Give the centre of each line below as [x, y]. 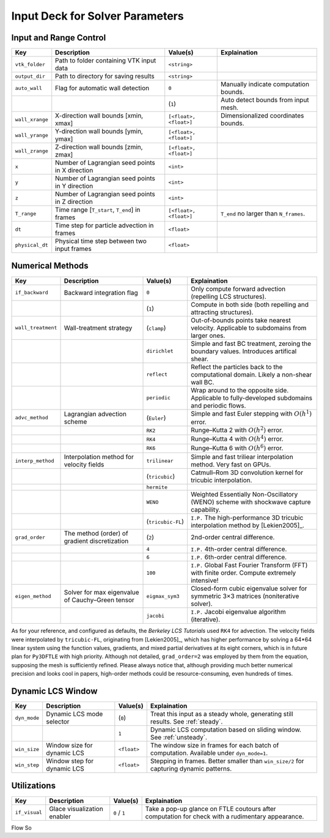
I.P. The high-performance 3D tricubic [247, 518]
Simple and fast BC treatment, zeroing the [251, 343]
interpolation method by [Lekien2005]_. [248, 525]
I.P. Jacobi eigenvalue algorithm [238, 612]
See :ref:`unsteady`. [179, 737]
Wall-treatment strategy [98, 327]
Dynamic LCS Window [54, 691]
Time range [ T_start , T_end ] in [98, 210]
